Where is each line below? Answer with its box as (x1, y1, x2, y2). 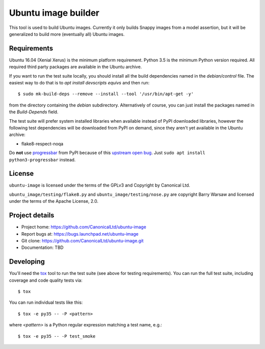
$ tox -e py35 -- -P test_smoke (18, 333, 96, 339)
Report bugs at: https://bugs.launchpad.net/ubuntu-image (21, 231, 139, 237)
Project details (9, 211, 54, 219)
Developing (9, 258, 45, 266)
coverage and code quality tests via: (9, 277, 83, 283)
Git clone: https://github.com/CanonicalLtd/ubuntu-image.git (21, 238, 144, 243)
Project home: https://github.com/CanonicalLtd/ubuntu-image (21, 224, 147, 230)
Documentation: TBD (21, 244, 64, 250)
